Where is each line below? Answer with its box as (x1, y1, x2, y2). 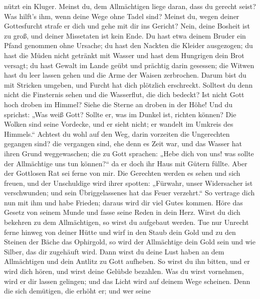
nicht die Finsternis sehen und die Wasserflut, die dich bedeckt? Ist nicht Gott (4, 89, 244, 100)
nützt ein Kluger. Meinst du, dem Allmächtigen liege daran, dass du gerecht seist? (4, 1, 256, 11)
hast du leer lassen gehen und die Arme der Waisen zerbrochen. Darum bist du (4, 70, 246, 80)
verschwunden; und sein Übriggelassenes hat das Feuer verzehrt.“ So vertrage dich (4, 187, 255, 198)
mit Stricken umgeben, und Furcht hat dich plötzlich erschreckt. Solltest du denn (4, 79, 253, 90)
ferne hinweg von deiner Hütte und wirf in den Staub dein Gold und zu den (4, 226, 236, 237)
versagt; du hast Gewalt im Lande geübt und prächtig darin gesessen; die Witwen (4, 60, 254, 70)
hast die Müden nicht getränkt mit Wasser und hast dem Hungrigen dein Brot (4, 50, 244, 60)
